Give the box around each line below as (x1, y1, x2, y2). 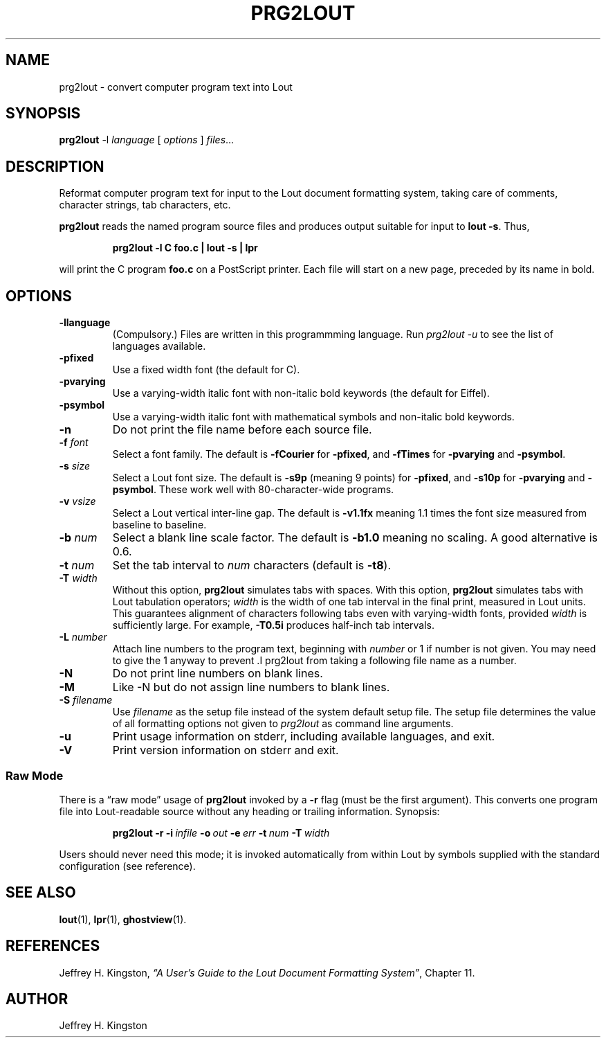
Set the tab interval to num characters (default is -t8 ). (112, 558, 392, 573)
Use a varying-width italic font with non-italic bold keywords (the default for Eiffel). (112, 387, 490, 400)
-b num (59, 531, 98, 545)
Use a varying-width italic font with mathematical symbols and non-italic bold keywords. (112, 411, 515, 423)
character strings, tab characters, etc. (59, 199, 231, 211)
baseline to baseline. (112, 519, 207, 531)
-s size (59, 460, 91, 472)
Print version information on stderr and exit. (112, 743, 339, 758)
